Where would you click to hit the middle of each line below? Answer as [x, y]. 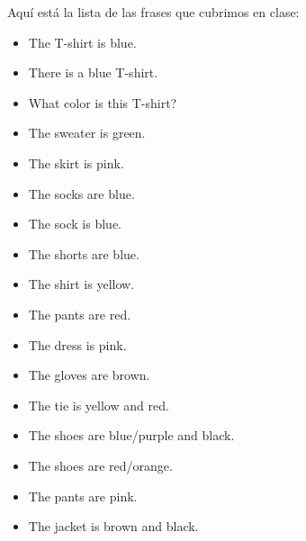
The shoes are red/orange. [100, 465]
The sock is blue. [75, 224]
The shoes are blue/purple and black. [131, 435]
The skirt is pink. [76, 162]
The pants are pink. [83, 496]
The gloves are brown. [89, 375]
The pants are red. [80, 314]
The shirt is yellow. [81, 284]
